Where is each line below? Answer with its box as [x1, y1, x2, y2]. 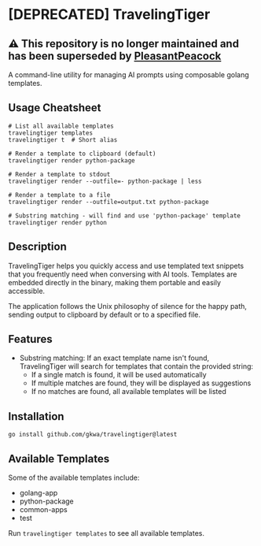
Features [8, 332, 53, 346]
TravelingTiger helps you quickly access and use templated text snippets [8, 261, 244, 270]
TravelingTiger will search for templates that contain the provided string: [19, 362, 254, 371]
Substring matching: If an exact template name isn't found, [19, 353, 210, 363]
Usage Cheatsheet [8, 101, 101, 115]
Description [8, 240, 67, 254]
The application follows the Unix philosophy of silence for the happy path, [8, 301, 248, 310]
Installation [8, 410, 64, 423]
